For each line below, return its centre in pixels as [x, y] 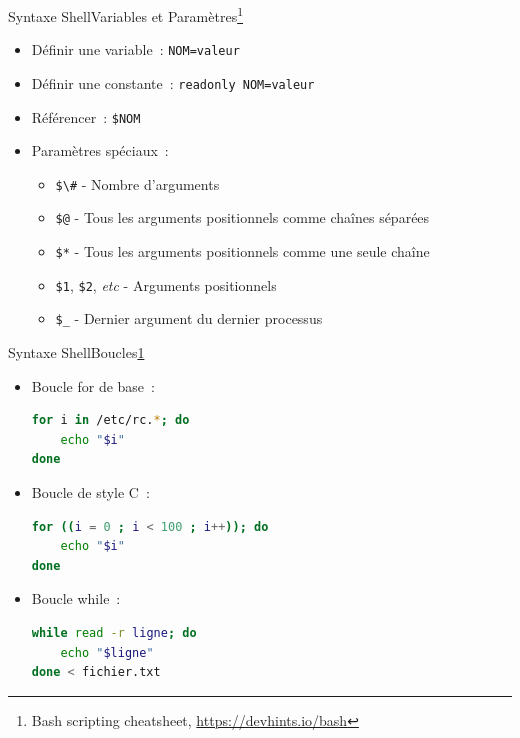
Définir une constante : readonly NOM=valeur [173, 82]
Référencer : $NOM [86, 116]
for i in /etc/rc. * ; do [110, 420]
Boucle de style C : [90, 492]
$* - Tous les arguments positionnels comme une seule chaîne [242, 251]
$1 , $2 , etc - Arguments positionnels [166, 284]
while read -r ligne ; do [114, 633]
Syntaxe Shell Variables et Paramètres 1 [125, 14]
